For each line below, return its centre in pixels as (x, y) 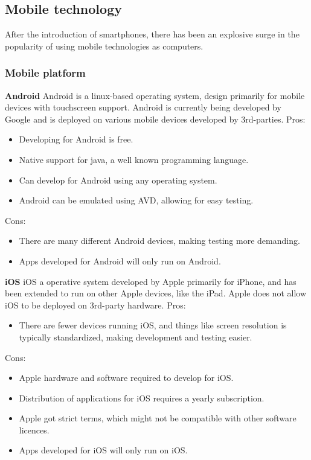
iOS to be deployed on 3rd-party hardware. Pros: (95, 305)
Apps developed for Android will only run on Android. (120, 260)
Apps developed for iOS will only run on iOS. (103, 450)
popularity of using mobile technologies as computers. (104, 46)
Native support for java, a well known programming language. (134, 159)
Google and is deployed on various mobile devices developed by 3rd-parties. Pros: (155, 119)
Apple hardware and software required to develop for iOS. (126, 378)
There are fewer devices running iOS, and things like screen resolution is (153, 325)
